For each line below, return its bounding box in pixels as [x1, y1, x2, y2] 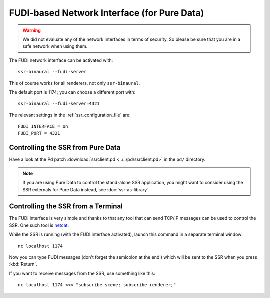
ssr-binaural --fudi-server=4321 [18, 101, 100, 107]
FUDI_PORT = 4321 [18, 130, 60, 136]
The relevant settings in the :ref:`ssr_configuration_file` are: [9, 112, 131, 118]
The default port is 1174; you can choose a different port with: [9, 89, 136, 95]
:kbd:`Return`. [9, 261, 37, 267]
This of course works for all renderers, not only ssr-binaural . [9, 80, 140, 86]
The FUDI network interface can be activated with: [9, 57, 113, 63]
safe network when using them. [22, 43, 88, 49]
